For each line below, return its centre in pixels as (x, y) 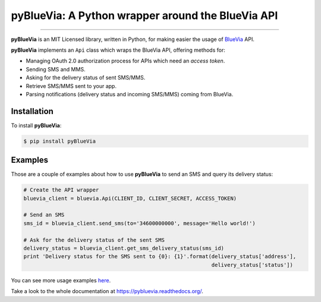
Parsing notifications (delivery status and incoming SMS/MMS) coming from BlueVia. (130, 94)
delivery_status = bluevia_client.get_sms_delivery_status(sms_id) (124, 248)
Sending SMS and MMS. (56, 69)
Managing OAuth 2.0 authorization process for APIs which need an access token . (125, 61)
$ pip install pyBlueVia (60, 141)
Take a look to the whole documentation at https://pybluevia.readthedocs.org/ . (107, 291)
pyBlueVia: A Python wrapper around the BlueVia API (144, 15)
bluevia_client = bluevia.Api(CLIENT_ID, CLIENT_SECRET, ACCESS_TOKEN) (130, 198)
